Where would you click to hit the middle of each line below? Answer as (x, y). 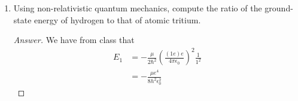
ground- (279, 8)
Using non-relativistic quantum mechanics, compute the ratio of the (138, 8)
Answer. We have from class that (74, 40)
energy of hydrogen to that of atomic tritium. (118, 19)
